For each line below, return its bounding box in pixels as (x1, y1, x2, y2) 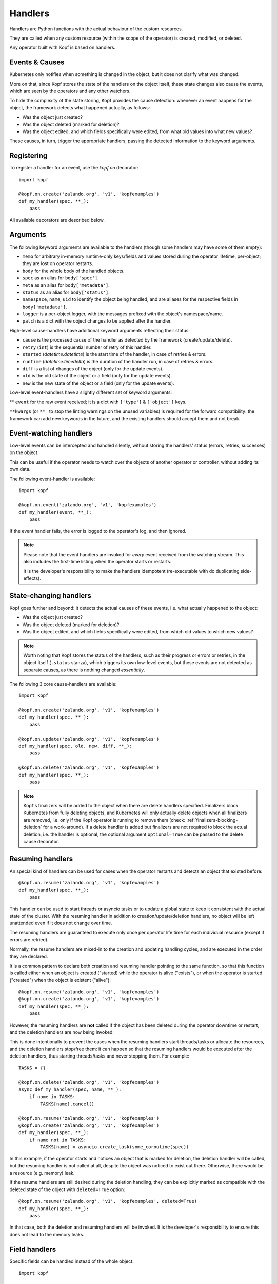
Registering (9, 152, 48, 160)
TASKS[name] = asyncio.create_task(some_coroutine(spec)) (40, 1144, 189, 1150)
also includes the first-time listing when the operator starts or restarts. (23, 559, 172, 565)
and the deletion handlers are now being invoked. (9, 1029, 114, 1035)
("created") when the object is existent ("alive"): (9, 977, 111, 983)
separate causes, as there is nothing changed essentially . (23, 667, 145, 673)
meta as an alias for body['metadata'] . (22, 282, 110, 288)
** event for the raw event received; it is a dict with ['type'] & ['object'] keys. (9, 399, 187, 405)
